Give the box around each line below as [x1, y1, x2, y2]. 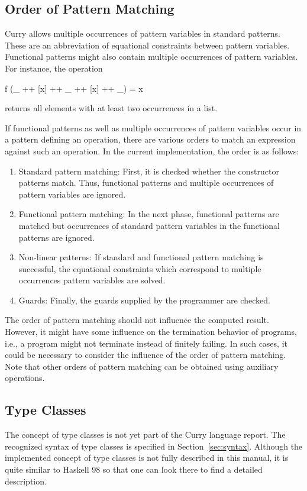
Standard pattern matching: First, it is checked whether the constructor [18, 164, 279, 177]
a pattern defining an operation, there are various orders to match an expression [5, 133, 296, 146]
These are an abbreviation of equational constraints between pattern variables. [5, 38, 290, 51]
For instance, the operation [5, 62, 103, 74]
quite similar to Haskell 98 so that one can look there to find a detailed [5, 463, 263, 476]
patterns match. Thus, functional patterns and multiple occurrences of [18, 176, 274, 189]
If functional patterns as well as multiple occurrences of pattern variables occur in [5, 121, 302, 134]
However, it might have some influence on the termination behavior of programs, [5, 325, 297, 338]
